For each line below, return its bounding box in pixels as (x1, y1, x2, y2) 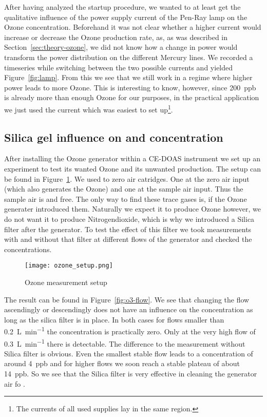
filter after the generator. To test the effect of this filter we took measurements (4, 223, 252, 234)
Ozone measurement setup (25, 276, 107, 287)
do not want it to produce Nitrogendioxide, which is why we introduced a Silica (4, 213, 255, 224)
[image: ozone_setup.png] (25, 262, 113, 270)
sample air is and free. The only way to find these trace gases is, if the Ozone (4, 193, 247, 204)
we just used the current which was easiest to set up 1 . (4, 102, 173, 115)
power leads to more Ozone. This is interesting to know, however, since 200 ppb (4, 82, 256, 92)
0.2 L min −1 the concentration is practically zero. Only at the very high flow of (4, 325, 256, 337)
